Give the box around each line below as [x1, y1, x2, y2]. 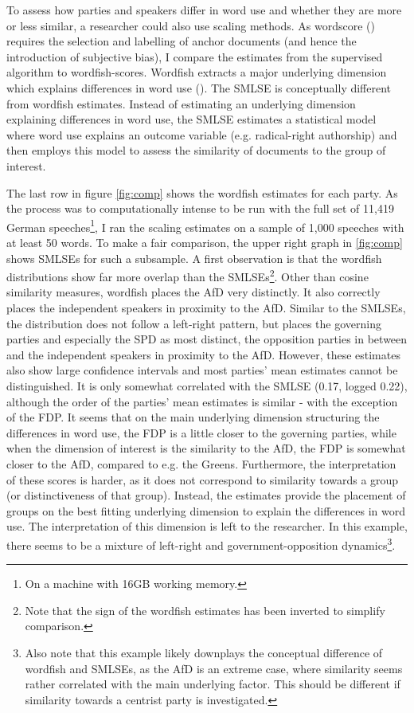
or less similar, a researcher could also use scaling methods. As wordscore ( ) [6, 17, 375, 33]
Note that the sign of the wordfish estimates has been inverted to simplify [25, 601, 385, 618]
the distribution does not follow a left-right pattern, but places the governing [6, 315, 381, 331]
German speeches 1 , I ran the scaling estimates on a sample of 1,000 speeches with [6, 216, 404, 235]
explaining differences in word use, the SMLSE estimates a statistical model [6, 111, 377, 127]
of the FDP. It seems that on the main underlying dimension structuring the [6, 409, 380, 425]
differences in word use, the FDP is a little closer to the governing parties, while [6, 424, 396, 441]
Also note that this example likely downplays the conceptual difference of [25, 644, 383, 660]
